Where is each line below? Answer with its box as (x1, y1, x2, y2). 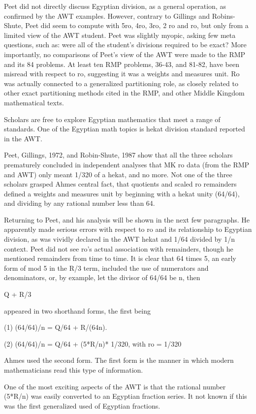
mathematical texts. (4, 97, 64, 107)
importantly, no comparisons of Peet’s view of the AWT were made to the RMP (4, 49, 246, 59)
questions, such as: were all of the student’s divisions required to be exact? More (4, 39, 247, 50)
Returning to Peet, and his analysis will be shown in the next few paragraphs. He (4, 214, 250, 224)
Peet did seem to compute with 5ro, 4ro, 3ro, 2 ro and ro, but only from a (25, 20, 249, 31)
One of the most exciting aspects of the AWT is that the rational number (4, 381, 226, 391)
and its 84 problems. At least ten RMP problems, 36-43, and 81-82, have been (4, 59, 239, 69)
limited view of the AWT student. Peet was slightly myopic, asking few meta (4, 30, 236, 40)
